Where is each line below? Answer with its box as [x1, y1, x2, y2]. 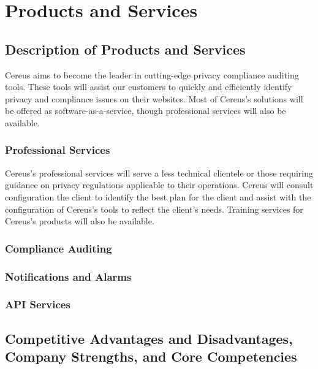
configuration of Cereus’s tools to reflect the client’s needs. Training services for [5, 202, 303, 215]
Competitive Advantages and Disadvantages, [5, 329, 293, 348]
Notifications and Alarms [5, 268, 132, 284]
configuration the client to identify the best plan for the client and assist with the [5, 190, 311, 203]
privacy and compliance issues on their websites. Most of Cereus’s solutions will [5, 92, 303, 105]
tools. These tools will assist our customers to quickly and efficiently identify [5, 80, 292, 93]
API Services [5, 297, 70, 312]
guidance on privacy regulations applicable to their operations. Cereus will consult [5, 178, 314, 191]
